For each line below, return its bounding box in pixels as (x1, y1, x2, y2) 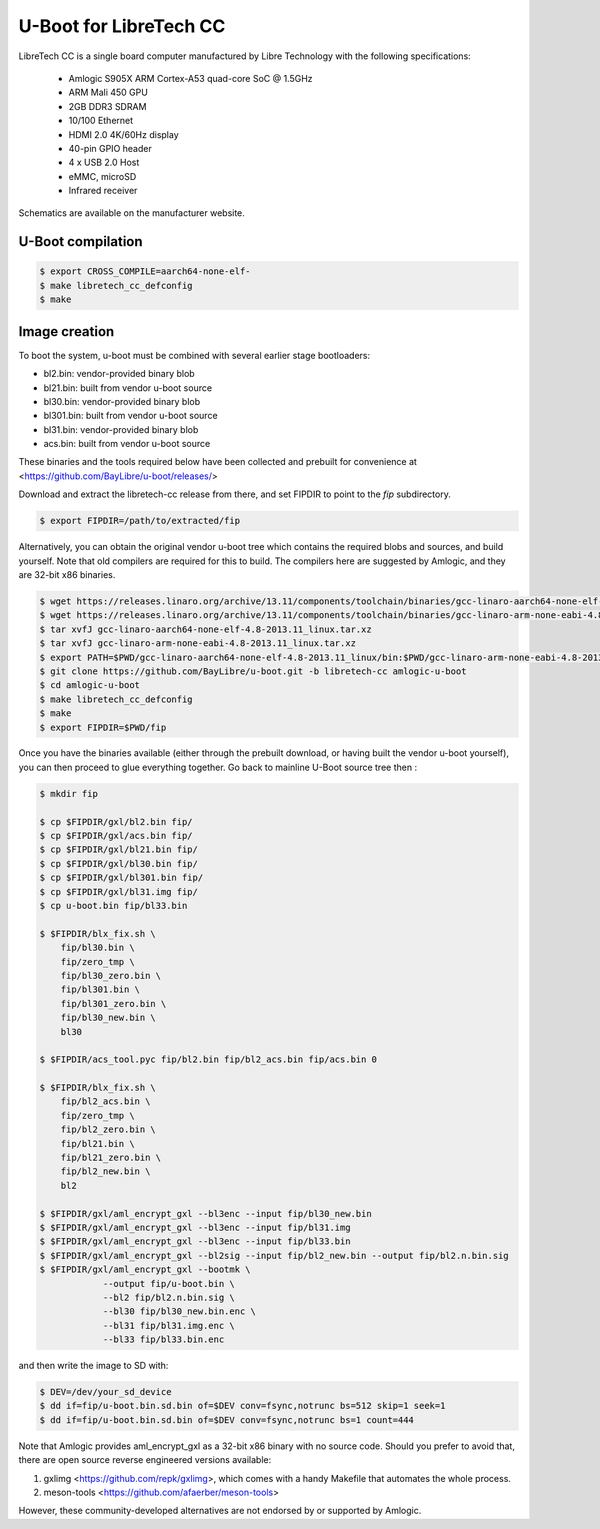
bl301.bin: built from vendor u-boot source (43, 410, 219, 422)
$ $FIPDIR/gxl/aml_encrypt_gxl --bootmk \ (39, 1264, 251, 1275)
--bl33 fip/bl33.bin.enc (102, 1334, 225, 1345)
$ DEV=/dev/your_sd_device (39, 1386, 172, 1398)
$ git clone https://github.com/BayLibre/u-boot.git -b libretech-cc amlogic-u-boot (39, 665, 467, 677)
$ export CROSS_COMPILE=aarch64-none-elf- (39, 266, 251, 277)
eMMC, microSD (68, 170, 137, 182)
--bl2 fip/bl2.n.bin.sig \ (102, 1291, 235, 1303)
